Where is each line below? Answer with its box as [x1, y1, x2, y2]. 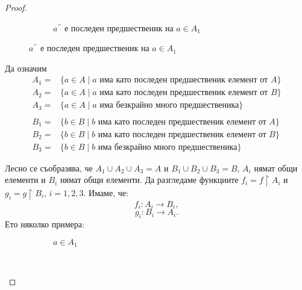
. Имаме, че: [83, 186, 128, 199]
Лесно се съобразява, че [5, 161, 93, 174]
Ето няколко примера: [5, 218, 84, 230]
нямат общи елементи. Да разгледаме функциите [60, 173, 239, 186]
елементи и [5, 173, 46, 186]
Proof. [5, 1, 27, 13]
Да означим [5, 61, 47, 74]
